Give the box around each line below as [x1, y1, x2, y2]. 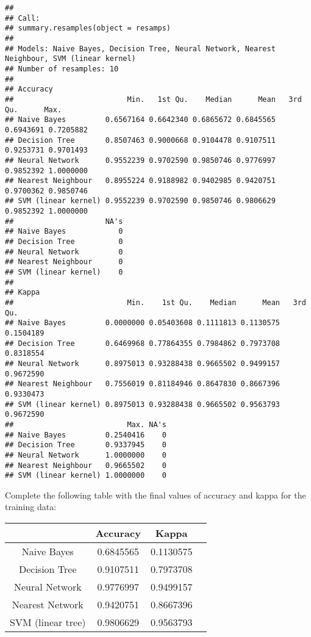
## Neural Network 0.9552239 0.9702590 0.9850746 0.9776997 [5, 156, 276, 165]
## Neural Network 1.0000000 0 [5, 450, 166, 459]
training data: [5, 500, 57, 513]
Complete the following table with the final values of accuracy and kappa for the [5, 488, 306, 501]
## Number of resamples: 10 [5, 64, 119, 73]
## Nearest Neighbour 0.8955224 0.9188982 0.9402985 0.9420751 [5, 176, 276, 185]
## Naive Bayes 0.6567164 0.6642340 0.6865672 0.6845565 [5, 115, 276, 124]
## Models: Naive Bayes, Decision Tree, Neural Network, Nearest [5, 44, 276, 53]
